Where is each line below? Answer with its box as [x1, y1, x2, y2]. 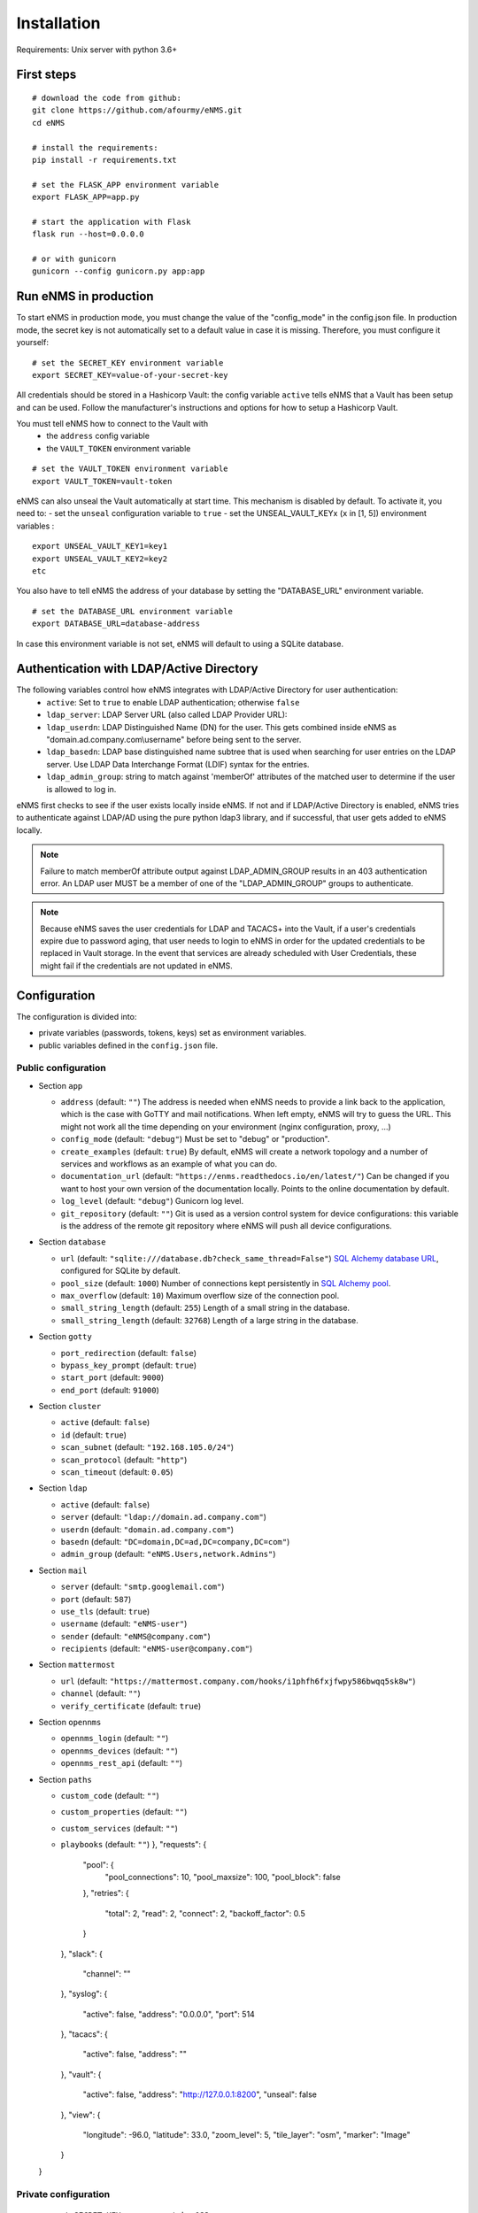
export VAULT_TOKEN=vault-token [32, 476, 173, 486]
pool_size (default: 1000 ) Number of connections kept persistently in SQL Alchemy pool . [60, 1277, 391, 1288]
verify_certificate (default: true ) [60, 1700, 202, 1711]
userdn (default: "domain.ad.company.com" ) [60, 1523, 235, 1535]
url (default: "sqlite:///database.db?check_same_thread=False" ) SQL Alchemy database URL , [60, 1253, 439, 1263]
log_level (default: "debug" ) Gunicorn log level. [60, 1196, 244, 1207]
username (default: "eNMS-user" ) [60, 1618, 188, 1629]
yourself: [16, 337, 49, 348]
